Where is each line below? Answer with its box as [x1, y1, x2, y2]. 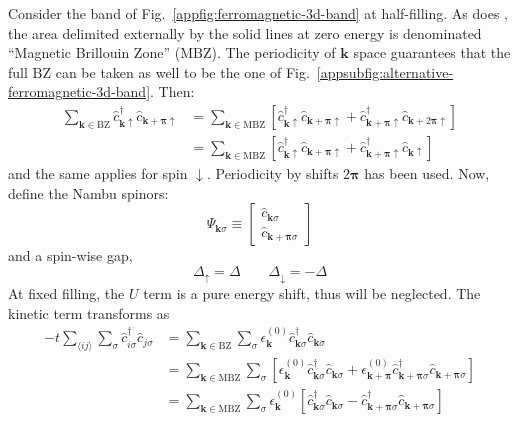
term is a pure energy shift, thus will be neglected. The [143, 283, 481, 304]
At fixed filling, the [8, 283, 125, 304]
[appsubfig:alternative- [316, 61, 454, 82]
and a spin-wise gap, [8, 245, 133, 266]
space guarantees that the [353, 42, 511, 63]
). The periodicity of [211, 42, 336, 63]
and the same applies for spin [8, 163, 188, 184]
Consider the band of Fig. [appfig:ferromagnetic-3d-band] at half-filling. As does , [8, 3, 508, 23]
